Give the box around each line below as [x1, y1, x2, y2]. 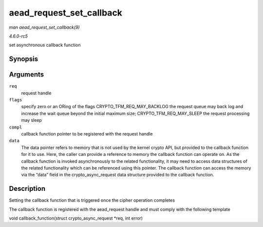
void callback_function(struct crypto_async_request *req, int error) [9, 215, 143, 221]
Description [9, 185, 46, 193]
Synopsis [9, 55, 38, 63]
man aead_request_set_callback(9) [9, 24, 80, 30]
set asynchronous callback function [9, 42, 81, 48]
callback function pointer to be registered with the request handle [21, 131, 153, 136]
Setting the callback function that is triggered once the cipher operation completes [9, 197, 175, 203]
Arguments [9, 71, 44, 79]
